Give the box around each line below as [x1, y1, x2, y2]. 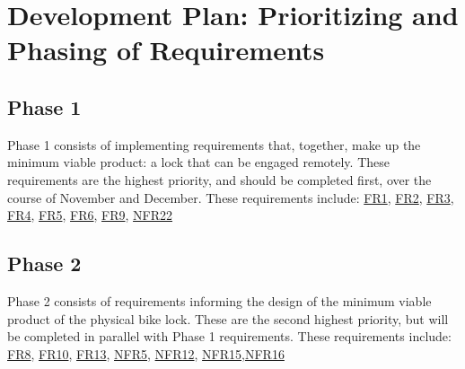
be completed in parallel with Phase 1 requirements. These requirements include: [7, 327, 452, 346]
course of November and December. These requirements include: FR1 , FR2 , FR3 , [7, 188, 454, 206]
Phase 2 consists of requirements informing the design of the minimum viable [7, 291, 432, 310]
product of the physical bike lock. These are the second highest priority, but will [7, 309, 449, 328]
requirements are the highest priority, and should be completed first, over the [7, 170, 432, 189]
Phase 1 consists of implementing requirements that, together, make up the [7, 135, 421, 154]
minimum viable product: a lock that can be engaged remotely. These [7, 153, 390, 171]
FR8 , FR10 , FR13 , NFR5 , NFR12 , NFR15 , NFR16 [7, 344, 285, 363]
